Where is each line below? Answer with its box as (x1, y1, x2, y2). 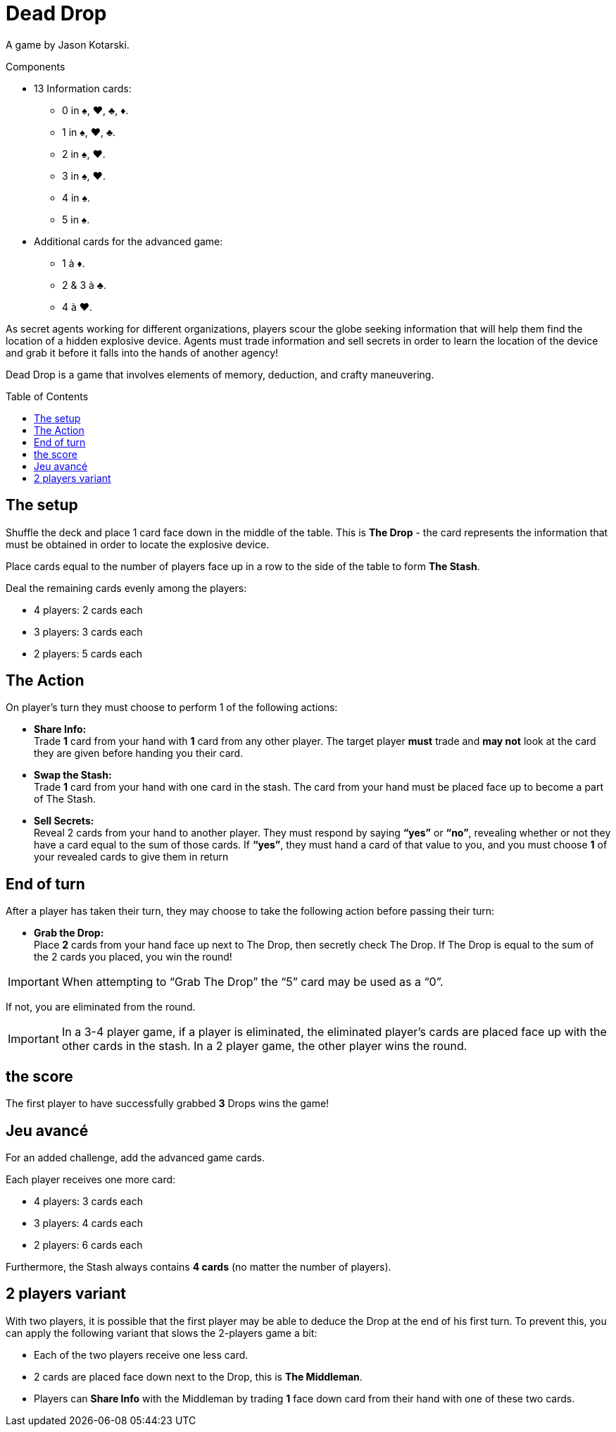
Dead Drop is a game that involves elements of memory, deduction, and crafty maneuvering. (6, 368, 434, 381)
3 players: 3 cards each (34, 625, 143, 638)
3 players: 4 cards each (34, 1216, 143, 1229)
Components (6, 60, 65, 73)
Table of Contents (6, 390, 89, 402)
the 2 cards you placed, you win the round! (34, 951, 232, 963)
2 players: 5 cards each (34, 647, 143, 660)
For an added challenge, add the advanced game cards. (6, 1151, 265, 1163)
